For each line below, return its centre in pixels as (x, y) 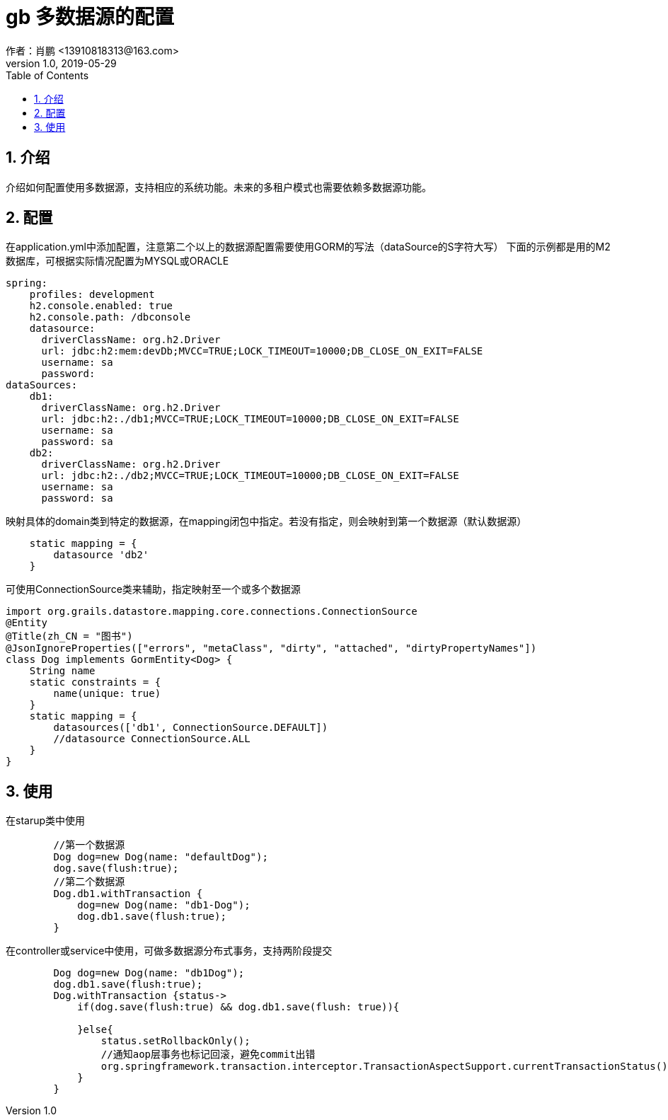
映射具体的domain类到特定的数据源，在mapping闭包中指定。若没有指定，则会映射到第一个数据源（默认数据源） (266, 521)
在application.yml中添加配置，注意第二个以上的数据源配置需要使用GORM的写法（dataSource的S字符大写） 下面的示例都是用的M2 (308, 247)
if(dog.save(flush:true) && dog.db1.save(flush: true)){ (238, 1007)
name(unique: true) (107, 694)
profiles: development (92, 295)
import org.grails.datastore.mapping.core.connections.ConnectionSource (212, 612)
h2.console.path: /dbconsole (110, 317)
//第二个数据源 (89, 882)
